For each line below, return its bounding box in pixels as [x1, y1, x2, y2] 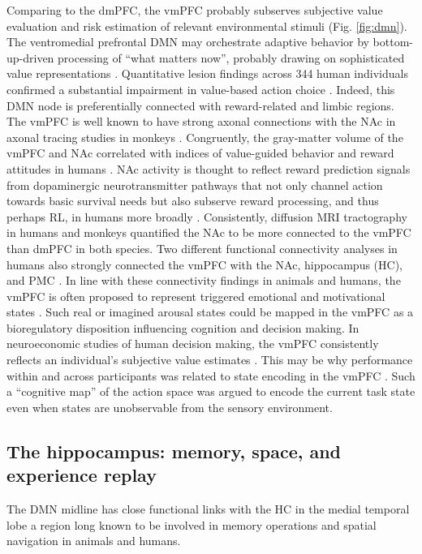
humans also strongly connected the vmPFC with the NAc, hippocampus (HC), [6, 256, 403, 273]
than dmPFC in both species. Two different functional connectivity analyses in [6, 239, 398, 256]
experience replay [6, 462, 157, 487]
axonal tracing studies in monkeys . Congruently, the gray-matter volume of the [6, 128, 403, 145]
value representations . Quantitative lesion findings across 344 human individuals [6, 65, 408, 82]
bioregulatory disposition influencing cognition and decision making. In [6, 319, 360, 336]
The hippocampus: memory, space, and [6, 438, 342, 463]
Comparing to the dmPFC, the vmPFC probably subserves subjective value [6, 2, 383, 18]
